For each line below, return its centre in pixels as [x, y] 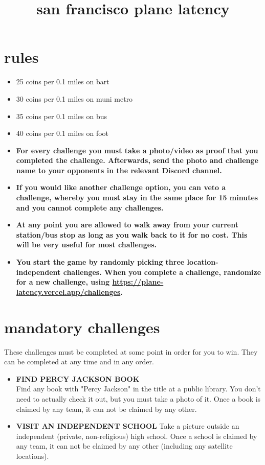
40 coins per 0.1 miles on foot [62, 133]
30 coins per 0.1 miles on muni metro [74, 98]
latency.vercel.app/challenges [68, 292]
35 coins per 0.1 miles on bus [61, 116]
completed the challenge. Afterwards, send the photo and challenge [137, 160]
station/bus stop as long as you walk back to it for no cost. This [132, 234]
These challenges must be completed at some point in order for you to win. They [131, 351]
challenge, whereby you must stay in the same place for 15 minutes [137, 197]
